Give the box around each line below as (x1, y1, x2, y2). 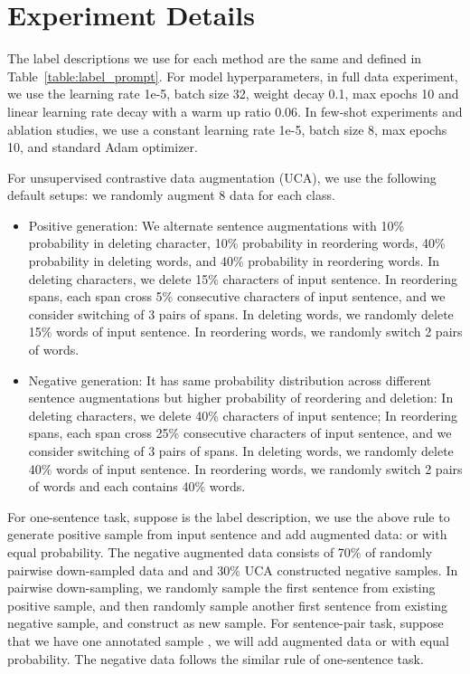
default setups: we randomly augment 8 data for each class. (7, 185, 335, 204)
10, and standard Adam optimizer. (7, 138, 198, 157)
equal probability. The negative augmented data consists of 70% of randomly (7, 542, 433, 561)
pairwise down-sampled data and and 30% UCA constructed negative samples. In (7, 560, 458, 579)
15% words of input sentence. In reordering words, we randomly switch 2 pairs (28, 322, 463, 341)
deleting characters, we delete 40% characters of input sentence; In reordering (28, 405, 457, 424)
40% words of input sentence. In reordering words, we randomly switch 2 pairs (28, 459, 463, 478)
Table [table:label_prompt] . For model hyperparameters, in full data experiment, (7, 66, 458, 85)
